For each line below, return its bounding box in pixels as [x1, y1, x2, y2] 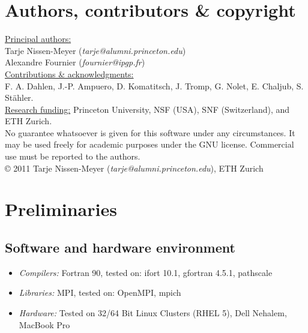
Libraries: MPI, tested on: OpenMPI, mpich [19, 286, 181, 299]
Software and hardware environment [5, 238, 235, 257]
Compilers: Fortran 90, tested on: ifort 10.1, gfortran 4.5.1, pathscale [19, 266, 273, 278]
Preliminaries [5, 197, 117, 221]
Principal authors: [5, 32, 71, 45]
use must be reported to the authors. [5, 150, 140, 163]
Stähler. [5, 91, 34, 104]
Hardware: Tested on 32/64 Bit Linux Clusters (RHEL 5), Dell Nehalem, [19, 307, 287, 319]
